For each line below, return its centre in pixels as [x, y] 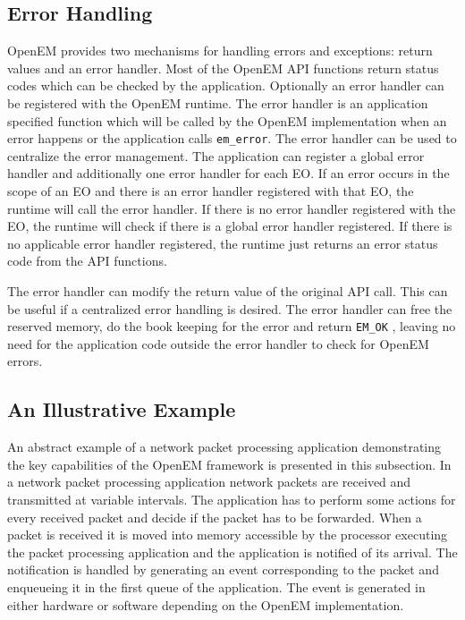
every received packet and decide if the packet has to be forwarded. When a [215, 517]
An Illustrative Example [122, 409]
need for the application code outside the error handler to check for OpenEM [218, 343]
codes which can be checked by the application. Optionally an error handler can [226, 85]
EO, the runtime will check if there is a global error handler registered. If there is [230, 226]
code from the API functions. [87, 261]
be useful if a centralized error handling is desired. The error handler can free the [230, 308]
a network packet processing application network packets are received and [209, 482]
